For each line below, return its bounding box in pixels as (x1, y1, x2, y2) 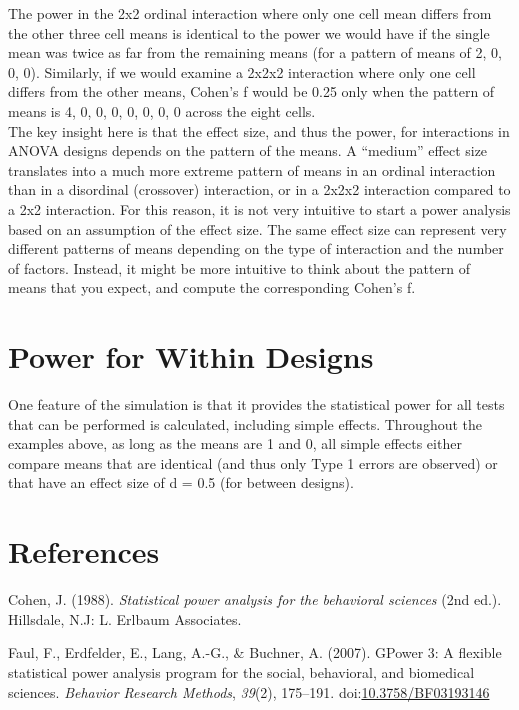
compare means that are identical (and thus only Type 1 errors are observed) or (8, 452, 498, 473)
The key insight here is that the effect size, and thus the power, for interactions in (8, 120, 510, 141)
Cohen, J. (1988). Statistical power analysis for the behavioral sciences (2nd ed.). (8, 589, 502, 610)
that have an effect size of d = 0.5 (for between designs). (8, 472, 354, 493)
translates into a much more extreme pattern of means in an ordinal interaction (8, 159, 496, 180)
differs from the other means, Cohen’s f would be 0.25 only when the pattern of (8, 81, 495, 102)
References (8, 531, 160, 572)
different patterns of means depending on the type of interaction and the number (8, 238, 504, 259)
